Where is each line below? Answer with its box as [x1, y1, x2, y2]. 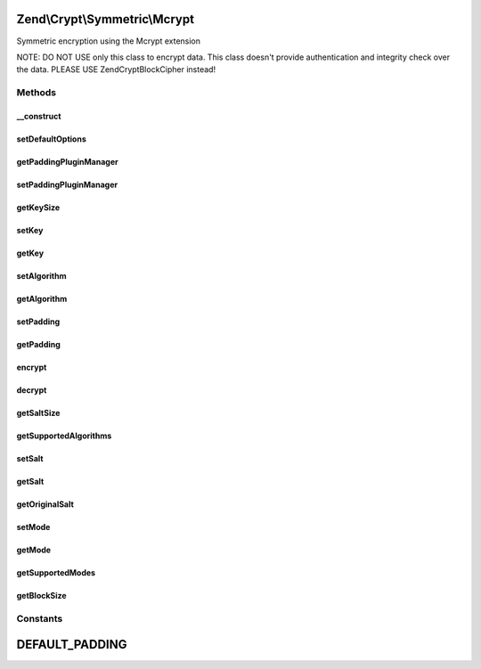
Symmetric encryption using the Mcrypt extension [16, 36, 200, 46]
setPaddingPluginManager [16, 179, 118, 190]
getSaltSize [16, 407, 61, 418]
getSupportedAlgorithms [16, 430, 112, 441]
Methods [16, 86, 57, 99]
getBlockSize [16, 590, 67, 600]
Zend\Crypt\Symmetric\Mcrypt [16, 12, 195, 27]
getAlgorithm [16, 293, 68, 304]
